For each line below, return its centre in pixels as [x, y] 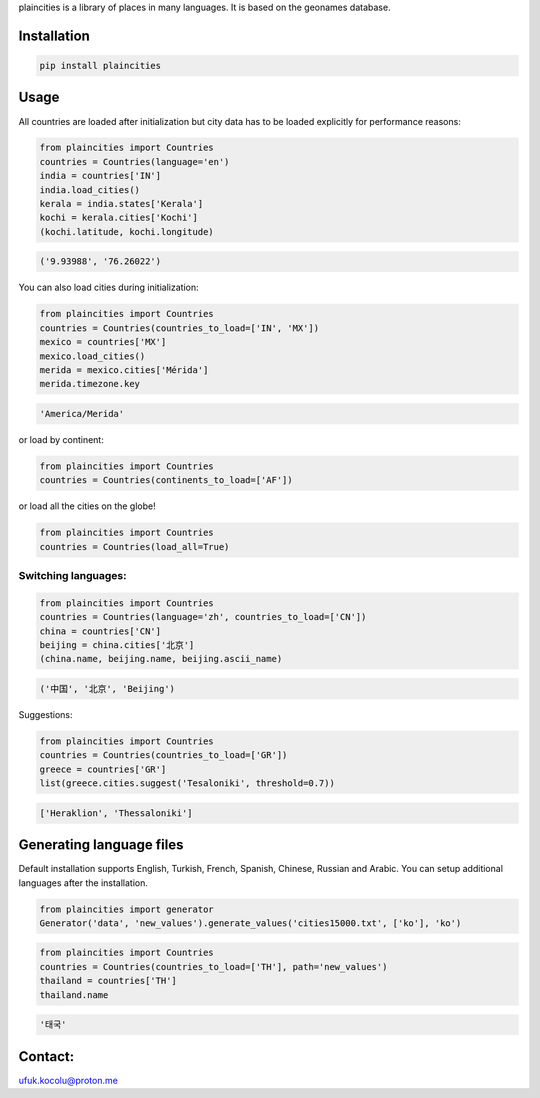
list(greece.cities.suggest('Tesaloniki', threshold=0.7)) [187, 783]
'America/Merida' [82, 413]
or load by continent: [61, 439]
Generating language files [101, 845]
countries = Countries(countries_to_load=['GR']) [163, 755]
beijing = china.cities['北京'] [117, 644]
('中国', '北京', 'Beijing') [107, 688]
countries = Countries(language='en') [134, 161]
